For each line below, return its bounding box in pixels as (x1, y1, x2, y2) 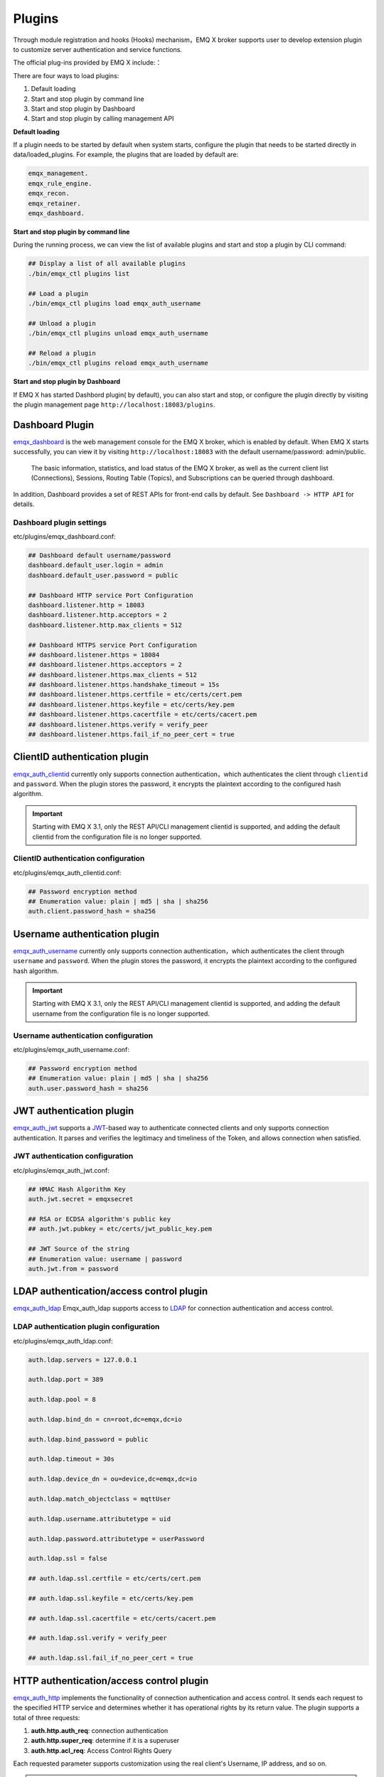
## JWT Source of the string (28, 1245, 130, 1253)
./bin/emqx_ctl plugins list (28, 269, 130, 277)
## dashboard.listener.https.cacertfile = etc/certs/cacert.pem (28, 711, 257, 719)
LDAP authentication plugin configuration (13, 1322, 160, 1332)
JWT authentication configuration (13, 1151, 134, 1161)
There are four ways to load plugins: (13, 71, 119, 80)
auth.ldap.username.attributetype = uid (28, 1515, 171, 1523)
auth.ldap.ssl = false (28, 1555, 107, 1563)
